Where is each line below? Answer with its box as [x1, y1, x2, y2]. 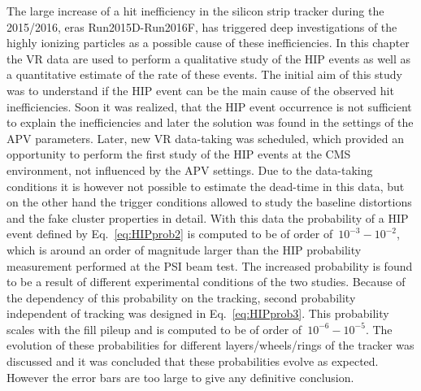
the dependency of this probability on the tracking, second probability [7, 289, 356, 306]
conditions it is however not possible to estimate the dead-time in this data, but [7, 177, 405, 194]
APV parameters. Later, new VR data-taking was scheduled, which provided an [7, 129, 405, 146]
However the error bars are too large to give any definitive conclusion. [7, 368, 354, 385]
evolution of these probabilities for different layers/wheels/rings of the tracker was [7, 337, 414, 354]
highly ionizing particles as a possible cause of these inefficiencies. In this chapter [7, 34, 410, 51]
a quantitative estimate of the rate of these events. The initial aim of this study [7, 66, 402, 83]
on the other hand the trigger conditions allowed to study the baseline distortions [7, 193, 412, 211]
